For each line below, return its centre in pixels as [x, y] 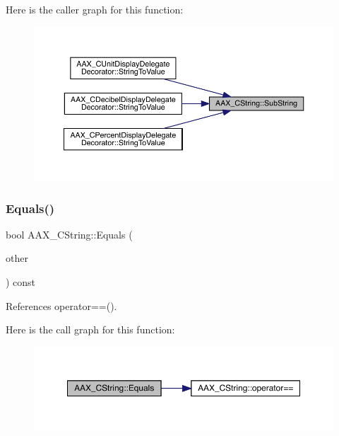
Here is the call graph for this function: [90, 329]
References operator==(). [61, 305]
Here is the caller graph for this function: [95, 9]
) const [21, 281]
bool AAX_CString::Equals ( [69, 234]
